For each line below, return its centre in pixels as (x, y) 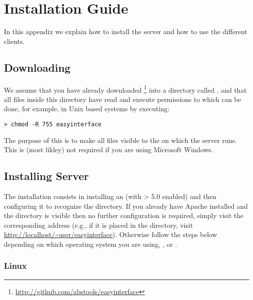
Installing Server (46, 176)
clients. (14, 41)
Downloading (37, 67)
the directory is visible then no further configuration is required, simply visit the (124, 215)
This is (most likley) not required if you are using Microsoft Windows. (108, 150)
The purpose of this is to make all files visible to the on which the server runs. (120, 140)
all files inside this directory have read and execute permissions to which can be (123, 99)
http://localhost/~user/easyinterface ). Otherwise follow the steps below (111, 234)
